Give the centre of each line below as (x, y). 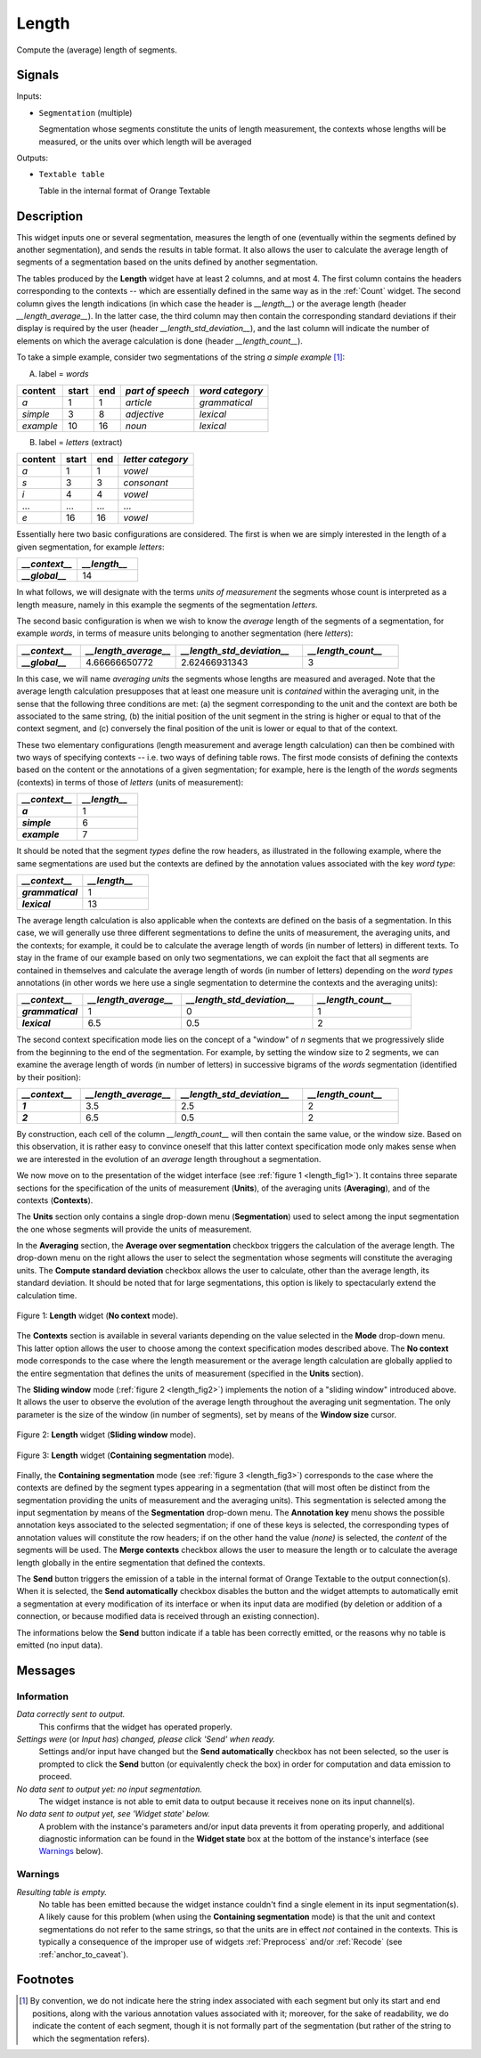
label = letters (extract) (81, 442)
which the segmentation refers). (91, 2038)
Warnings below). (71, 1851)
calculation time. (47, 1295)
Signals (38, 75)
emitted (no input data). (60, 1645)
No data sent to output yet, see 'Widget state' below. (114, 1814)
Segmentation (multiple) (86, 112)
